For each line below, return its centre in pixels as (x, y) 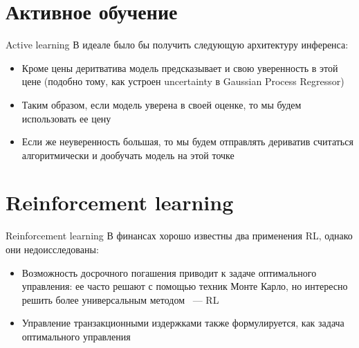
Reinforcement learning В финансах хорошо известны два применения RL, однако (179, 236)
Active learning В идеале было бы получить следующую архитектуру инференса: (177, 45)
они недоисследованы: (52, 249)
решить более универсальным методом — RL (120, 299)
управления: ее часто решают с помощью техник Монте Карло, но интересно (185, 286)
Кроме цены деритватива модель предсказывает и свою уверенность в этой (180, 67)
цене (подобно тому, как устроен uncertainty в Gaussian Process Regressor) (183, 81)
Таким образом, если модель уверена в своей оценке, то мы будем (162, 104)
